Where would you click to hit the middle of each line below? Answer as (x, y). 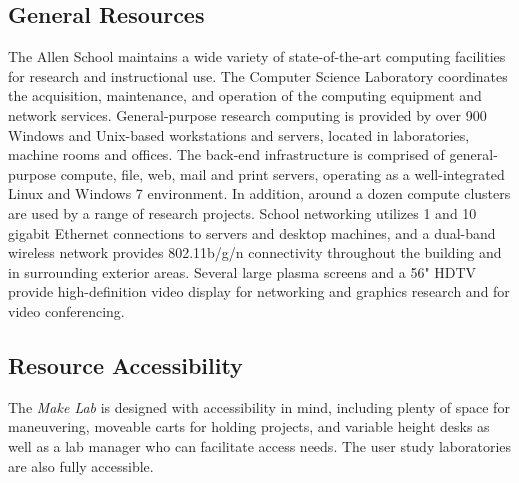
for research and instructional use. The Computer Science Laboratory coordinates (258, 75)
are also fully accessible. (81, 465)
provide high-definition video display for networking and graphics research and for (259, 291)
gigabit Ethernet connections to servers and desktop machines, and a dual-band (252, 232)
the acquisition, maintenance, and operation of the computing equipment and (245, 95)
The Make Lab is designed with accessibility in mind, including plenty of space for (259, 406)
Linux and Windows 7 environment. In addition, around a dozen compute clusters (259, 193)
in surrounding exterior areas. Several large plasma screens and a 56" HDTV (242, 271)
